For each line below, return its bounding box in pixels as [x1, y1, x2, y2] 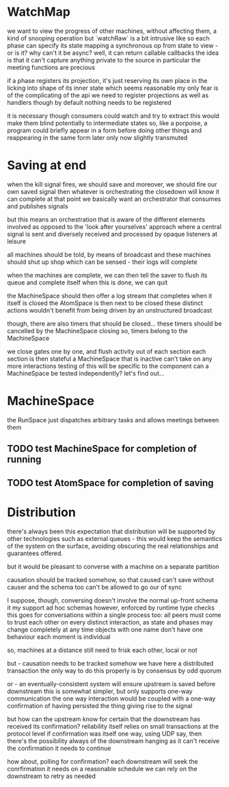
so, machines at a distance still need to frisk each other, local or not [7, 646, 198, 654]
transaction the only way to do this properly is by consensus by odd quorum [7, 666, 222, 675]
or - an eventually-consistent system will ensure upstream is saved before [7, 679, 216, 688]
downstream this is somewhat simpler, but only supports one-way [7, 687, 193, 695]
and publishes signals [7, 202, 68, 210]
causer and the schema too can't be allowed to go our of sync [7, 583, 183, 591]
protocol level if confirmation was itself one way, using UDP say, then [7, 729, 202, 738]
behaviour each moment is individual [7, 632, 111, 641]
